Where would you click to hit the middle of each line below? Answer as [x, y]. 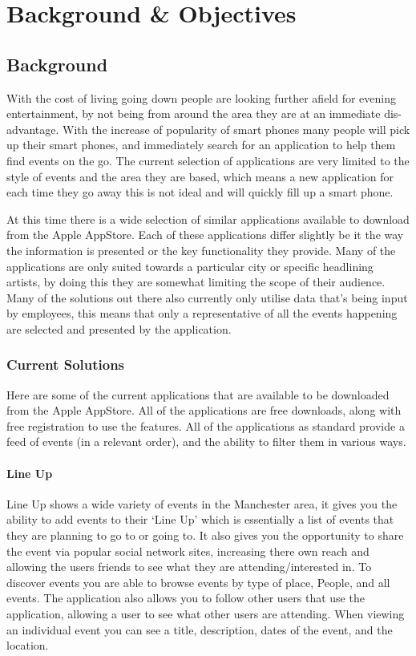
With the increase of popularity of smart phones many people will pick [236, 129]
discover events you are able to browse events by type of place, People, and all [198, 582]
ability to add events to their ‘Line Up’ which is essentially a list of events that [200, 519]
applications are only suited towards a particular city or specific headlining [190, 266]
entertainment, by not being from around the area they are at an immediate [194, 113]
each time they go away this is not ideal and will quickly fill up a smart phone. [200, 192]
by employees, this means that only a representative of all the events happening [202, 313]
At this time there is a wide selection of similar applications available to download [208, 219]
